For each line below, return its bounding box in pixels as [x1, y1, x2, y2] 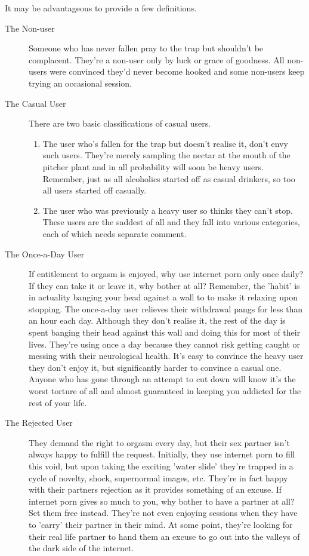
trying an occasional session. [29, 76, 132, 89]
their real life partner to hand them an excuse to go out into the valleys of [29, 530, 300, 542]
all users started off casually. [42, 184, 147, 196]
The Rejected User [5, 416, 73, 429]
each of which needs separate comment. [42, 227, 187, 239]
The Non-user [5, 21, 55, 34]
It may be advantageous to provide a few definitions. [5, 2, 197, 14]
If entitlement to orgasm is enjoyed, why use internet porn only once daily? [29, 268, 304, 280]
